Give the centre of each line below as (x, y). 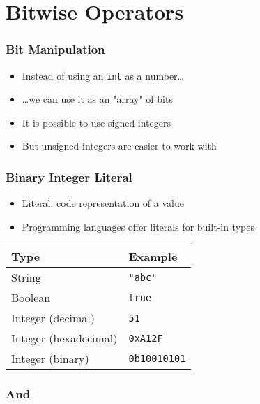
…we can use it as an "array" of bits (97, 99)
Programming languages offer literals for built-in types (138, 226)
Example (153, 257)
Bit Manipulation (55, 49)
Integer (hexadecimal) (64, 338)
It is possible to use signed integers (96, 122)
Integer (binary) (50, 359)
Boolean (31, 298)
